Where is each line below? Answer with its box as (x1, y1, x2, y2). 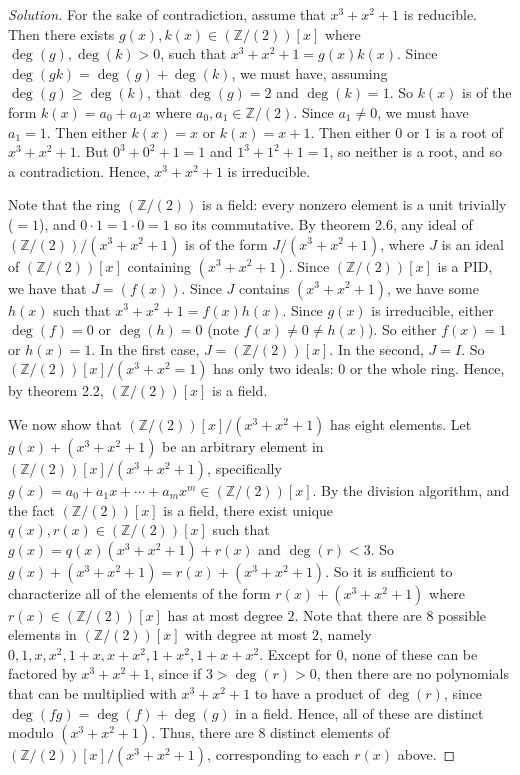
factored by (8, 663, 77, 684)
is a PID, (437, 255, 493, 276)
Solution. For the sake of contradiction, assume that (8, 4, 326, 24)
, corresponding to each (207, 744, 350, 765)
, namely (319, 624, 372, 645)
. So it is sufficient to (325, 560, 453, 581)
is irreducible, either (371, 299, 494, 320)
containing (127, 255, 191, 276)
